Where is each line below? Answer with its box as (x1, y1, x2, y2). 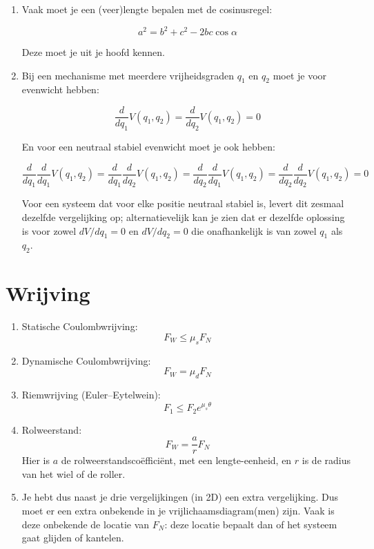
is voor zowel (21, 223, 77, 238)
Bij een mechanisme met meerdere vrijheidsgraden (21, 68, 235, 82)
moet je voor (273, 68, 327, 82)
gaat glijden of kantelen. (21, 530, 124, 545)
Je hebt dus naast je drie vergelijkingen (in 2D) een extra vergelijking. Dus (21, 490, 339, 504)
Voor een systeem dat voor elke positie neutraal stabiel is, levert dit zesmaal (21, 196, 344, 211)
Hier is (21, 453, 50, 468)
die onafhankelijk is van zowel (191, 223, 317, 238)
